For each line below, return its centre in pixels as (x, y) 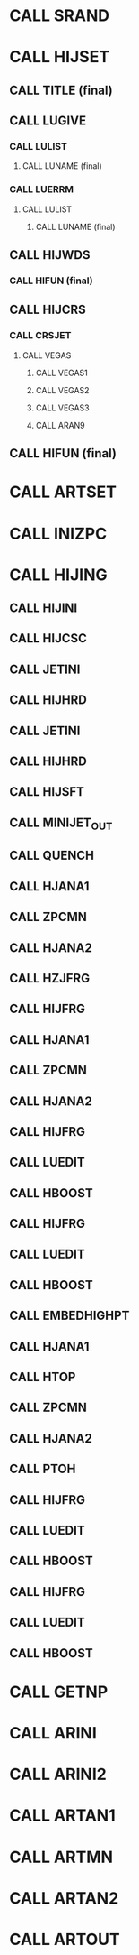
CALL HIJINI (43, 609)
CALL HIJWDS (50, 255)
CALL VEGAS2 (62, 390)
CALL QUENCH (52, 856)
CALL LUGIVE (48, 121)
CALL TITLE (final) (61, 90)
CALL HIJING (58, 575)
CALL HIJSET (60, 57)
